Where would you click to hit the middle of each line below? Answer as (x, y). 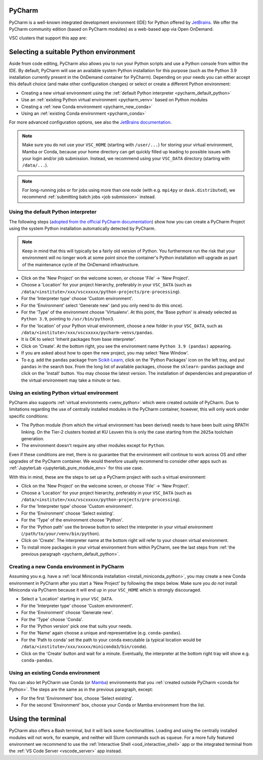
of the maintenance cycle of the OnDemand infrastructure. (81, 264)
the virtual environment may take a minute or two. (71, 380)
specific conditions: (29, 416)
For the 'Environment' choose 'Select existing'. (68, 513)
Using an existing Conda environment (55, 673)
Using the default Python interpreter (53, 212)
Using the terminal (38, 719)
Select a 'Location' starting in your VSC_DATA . (67, 599)
